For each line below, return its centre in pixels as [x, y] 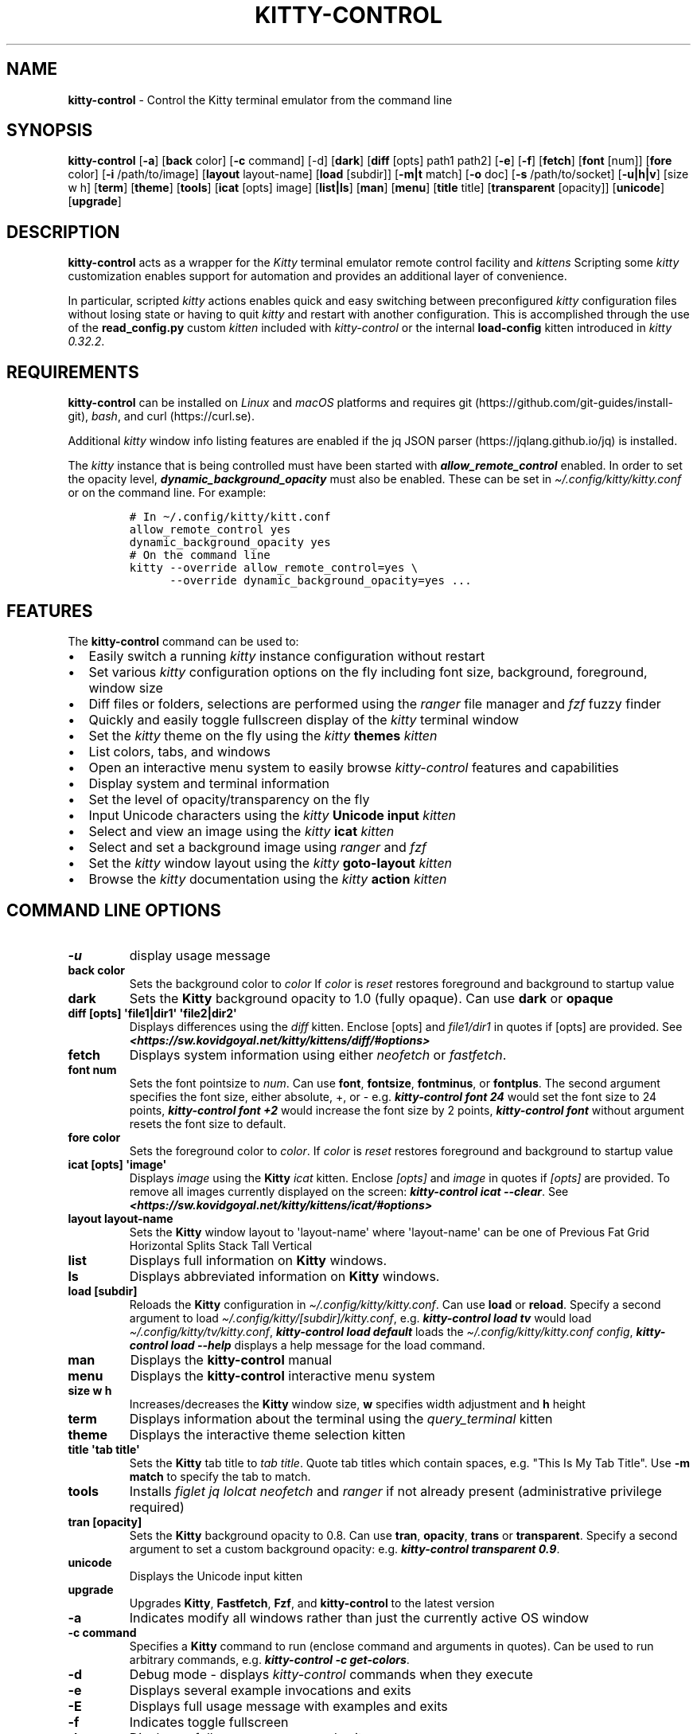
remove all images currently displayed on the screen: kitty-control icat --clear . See [349, 1191]
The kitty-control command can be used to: [183, 641]
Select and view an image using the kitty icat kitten [241, 831]
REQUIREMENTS [73, 372]
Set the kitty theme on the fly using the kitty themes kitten [263, 735]
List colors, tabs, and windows [179, 751]
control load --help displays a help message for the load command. [307, 1345]
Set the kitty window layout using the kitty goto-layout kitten [271, 863]
